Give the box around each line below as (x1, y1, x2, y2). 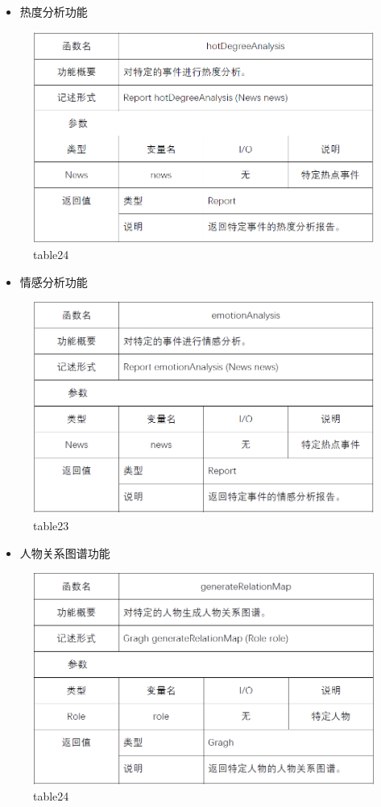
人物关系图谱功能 (19, 544, 110, 561)
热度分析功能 (19, 3, 88, 19)
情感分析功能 (19, 273, 88, 290)
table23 (33, 516, 69, 533)
